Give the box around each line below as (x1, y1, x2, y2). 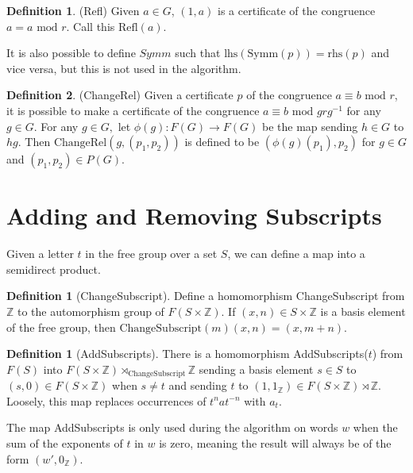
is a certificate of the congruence (218, 2, 376, 18)
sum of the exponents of (6, 435, 123, 452)
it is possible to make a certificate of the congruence (6, 102, 260, 118)
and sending (168, 377, 227, 394)
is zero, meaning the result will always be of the (159, 435, 392, 452)
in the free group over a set (85, 245, 218, 262)
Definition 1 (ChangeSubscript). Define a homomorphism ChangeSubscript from (6, 287, 405, 304)
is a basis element (320, 303, 406, 320)
